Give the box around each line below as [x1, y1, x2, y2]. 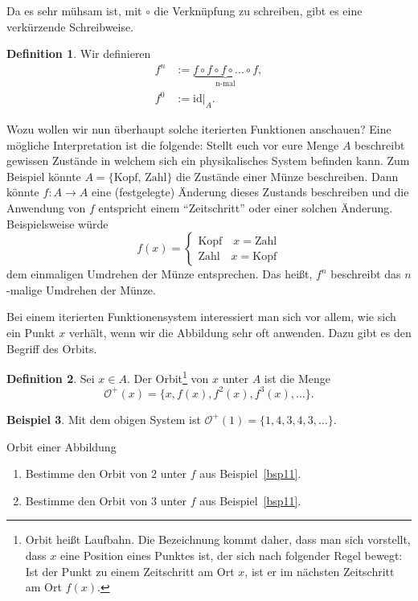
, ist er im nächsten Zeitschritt [244, 562, 395, 579]
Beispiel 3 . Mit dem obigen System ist [6, 410, 201, 427]
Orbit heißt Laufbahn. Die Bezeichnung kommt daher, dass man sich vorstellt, [25, 531, 411, 548]
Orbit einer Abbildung [6, 438, 117, 455]
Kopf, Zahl [113, 171, 167, 183]
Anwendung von [6, 200, 86, 216]
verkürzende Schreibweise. [6, 18, 134, 35]
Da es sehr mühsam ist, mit [6, 2, 142, 19]
